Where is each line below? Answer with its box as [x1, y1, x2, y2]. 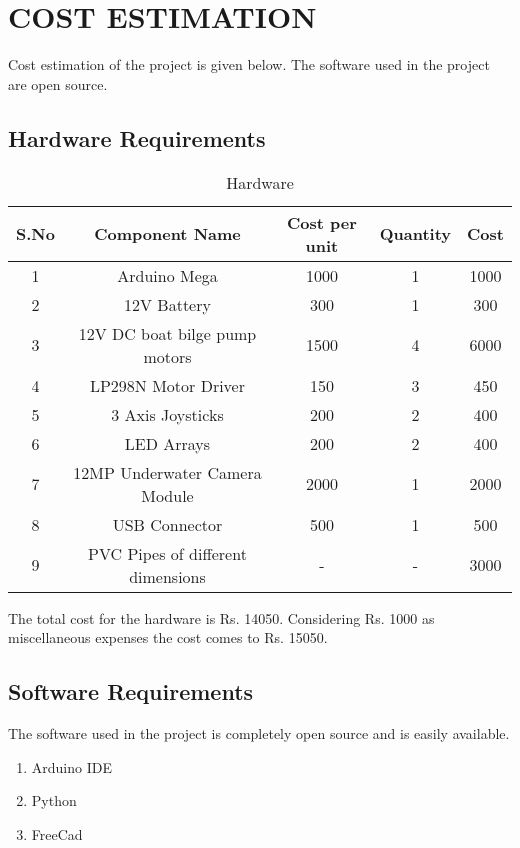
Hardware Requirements [8, 122, 266, 153]
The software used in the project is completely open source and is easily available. [8, 722, 510, 743]
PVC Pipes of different [88, 541, 247, 565]
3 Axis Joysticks [111, 402, 224, 426]
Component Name [94, 222, 241, 246]
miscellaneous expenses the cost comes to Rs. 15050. [8, 627, 328, 648]
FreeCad [31, 823, 83, 844]
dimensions [129, 564, 206, 588]
